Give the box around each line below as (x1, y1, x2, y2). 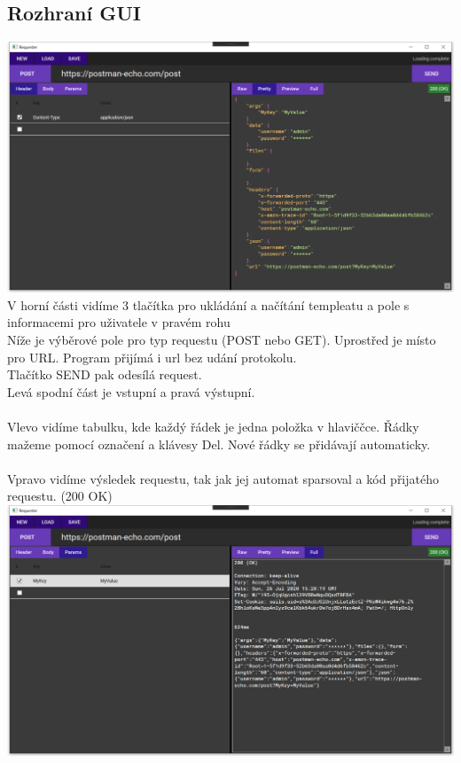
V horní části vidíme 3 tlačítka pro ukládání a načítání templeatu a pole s (7, 295, 410, 314)
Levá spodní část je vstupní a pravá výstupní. (7, 382, 255, 401)
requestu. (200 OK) (7, 487, 113, 505)
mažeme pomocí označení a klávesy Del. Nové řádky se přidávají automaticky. (7, 434, 431, 453)
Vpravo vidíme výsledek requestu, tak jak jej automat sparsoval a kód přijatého (7, 469, 439, 487)
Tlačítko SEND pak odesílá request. (7, 365, 202, 384)
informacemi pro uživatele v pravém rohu (7, 313, 230, 331)
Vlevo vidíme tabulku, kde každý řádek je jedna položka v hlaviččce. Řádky (7, 417, 419, 435)
